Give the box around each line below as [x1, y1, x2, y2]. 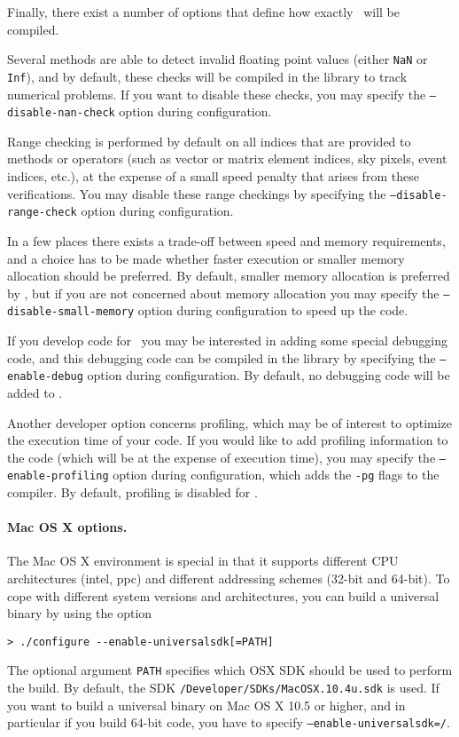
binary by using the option [7, 604, 152, 622]
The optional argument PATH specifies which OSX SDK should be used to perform [7, 661, 453, 679]
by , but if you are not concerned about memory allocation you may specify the [7, 283, 440, 302]
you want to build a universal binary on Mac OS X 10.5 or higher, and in [7, 695, 406, 714]
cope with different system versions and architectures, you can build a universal [7, 586, 440, 605]
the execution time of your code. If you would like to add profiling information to [7, 431, 448, 449]
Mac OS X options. [7, 518, 128, 536]
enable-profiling [7, 470, 109, 483]
